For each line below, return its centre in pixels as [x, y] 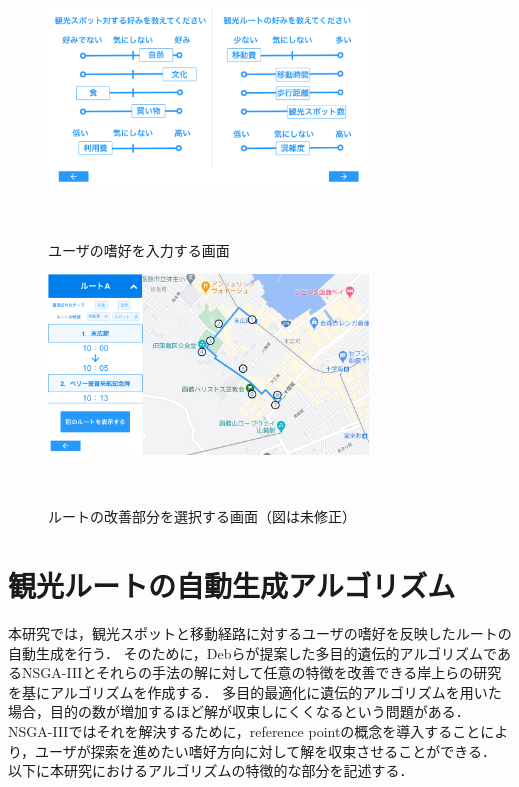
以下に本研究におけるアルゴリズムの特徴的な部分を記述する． [211, 770]
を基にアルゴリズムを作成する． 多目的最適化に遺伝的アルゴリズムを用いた [255, 691]
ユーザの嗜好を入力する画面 [139, 249]
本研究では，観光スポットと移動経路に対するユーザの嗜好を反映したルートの [260, 633]
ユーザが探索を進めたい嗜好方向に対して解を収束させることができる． [266, 750]
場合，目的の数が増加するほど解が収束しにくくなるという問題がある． [239, 711]
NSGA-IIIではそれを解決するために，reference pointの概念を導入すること [244, 731]
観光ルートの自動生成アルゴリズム [232, 585]
